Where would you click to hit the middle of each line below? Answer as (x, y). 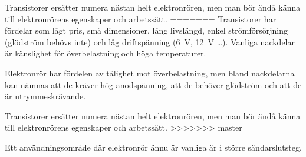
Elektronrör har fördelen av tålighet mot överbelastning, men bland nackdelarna (150, 73)
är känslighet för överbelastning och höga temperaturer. (106, 53)
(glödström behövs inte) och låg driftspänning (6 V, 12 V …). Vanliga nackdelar (150, 41)
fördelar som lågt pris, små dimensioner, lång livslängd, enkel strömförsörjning (146, 30)
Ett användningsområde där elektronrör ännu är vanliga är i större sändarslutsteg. (153, 147)
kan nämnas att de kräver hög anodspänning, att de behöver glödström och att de (153, 84)
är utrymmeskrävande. (45, 96)
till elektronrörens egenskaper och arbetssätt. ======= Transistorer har (141, 19)
